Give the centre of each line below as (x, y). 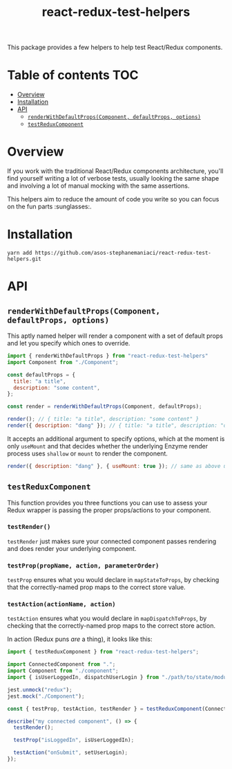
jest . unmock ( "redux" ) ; (40, 689)
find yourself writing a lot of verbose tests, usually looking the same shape (113, 179)
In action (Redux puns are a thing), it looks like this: (80, 639)
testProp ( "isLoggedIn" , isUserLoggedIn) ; (74, 740)
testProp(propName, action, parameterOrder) (83, 566)
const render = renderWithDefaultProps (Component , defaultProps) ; (105, 407)
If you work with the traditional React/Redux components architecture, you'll (115, 171)
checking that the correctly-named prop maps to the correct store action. (112, 626)
